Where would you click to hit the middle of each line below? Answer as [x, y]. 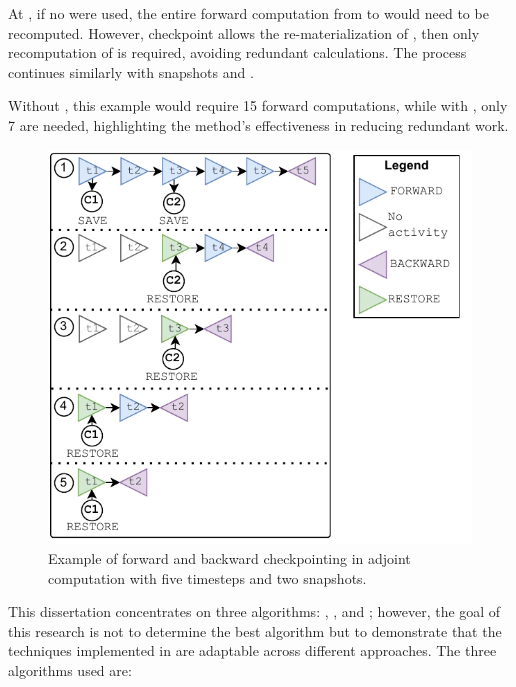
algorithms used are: [70, 669]
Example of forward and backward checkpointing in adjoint [229, 558]
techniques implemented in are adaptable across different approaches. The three [252, 650]
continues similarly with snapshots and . [131, 71]
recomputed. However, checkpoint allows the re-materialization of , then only [244, 32]
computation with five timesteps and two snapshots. [207, 577]
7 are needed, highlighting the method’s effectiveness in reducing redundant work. [258, 124]
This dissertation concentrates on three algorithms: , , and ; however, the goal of [254, 611]
